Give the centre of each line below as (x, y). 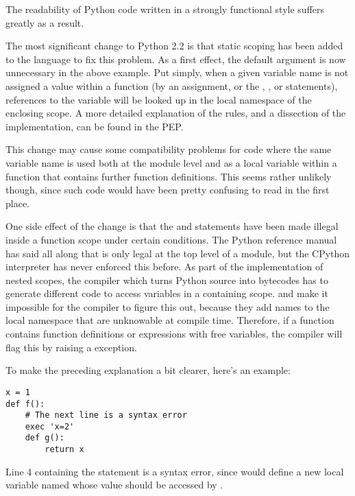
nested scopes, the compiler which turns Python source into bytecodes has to (167, 280)
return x (64, 450)
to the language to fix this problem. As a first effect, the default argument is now (176, 59)
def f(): (25, 404)
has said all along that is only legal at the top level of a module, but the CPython (178, 253)
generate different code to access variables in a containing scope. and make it (167, 293)
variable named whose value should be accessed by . (114, 485)
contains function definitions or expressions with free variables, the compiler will (174, 334)
